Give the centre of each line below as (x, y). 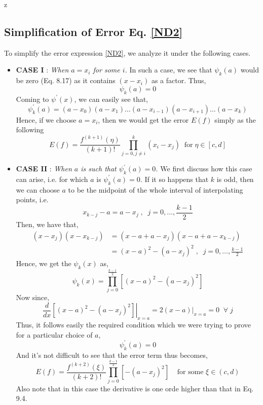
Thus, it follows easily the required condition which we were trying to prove (133, 325)
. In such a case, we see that (168, 70)
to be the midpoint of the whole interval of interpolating (156, 189)
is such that (99, 169)
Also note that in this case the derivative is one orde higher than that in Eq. (135, 388)
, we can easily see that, (111, 99)
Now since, (33, 297)
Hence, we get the (44, 263)
